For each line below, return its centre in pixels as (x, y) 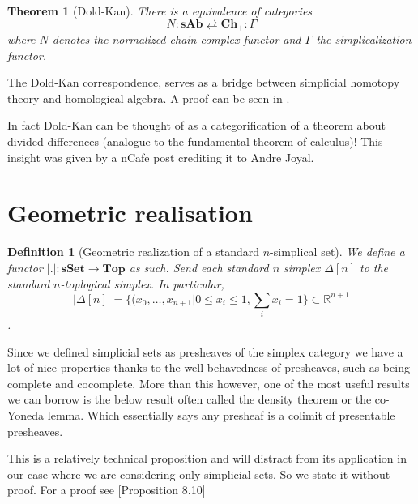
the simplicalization (364, 39)
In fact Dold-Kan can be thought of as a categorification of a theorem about (197, 125)
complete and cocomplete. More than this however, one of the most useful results (209, 383)
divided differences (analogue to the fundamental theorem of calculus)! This (195, 141)
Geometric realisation (130, 213)
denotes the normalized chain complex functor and (177, 39)
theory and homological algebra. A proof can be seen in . (149, 98)
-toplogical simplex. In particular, (142, 283)
